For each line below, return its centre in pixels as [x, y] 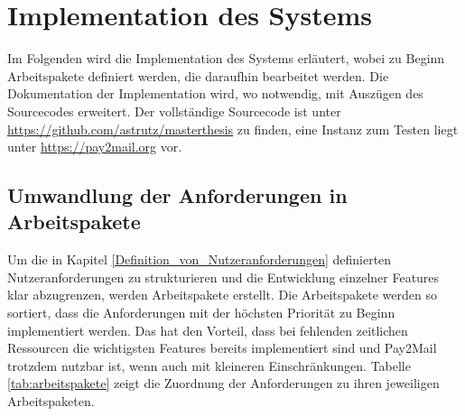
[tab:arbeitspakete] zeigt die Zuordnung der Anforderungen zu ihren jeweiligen [223, 383]
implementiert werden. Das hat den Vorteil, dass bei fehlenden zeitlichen [208, 330]
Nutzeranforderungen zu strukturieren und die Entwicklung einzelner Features [223, 277]
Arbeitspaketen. [51, 401]
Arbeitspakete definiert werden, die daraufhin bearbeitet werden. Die [198, 75]
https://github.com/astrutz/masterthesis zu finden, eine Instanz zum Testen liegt [233, 129]
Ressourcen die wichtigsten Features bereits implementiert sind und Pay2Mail [222, 348]
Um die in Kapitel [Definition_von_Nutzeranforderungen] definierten [200, 259]
